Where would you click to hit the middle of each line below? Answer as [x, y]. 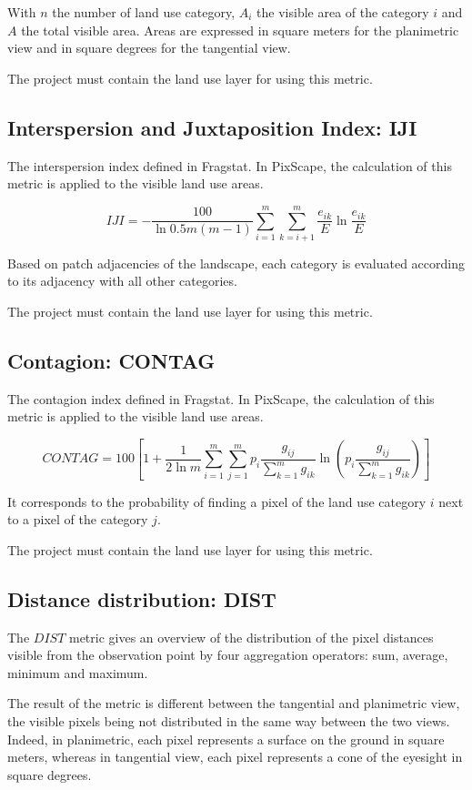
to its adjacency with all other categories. [122, 281]
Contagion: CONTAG [111, 361]
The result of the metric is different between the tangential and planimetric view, [234, 703]
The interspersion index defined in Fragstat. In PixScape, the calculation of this [230, 165]
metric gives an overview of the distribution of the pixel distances [251, 637]
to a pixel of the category [78, 519]
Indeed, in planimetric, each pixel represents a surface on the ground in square [226, 739]
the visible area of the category [343, 12]
